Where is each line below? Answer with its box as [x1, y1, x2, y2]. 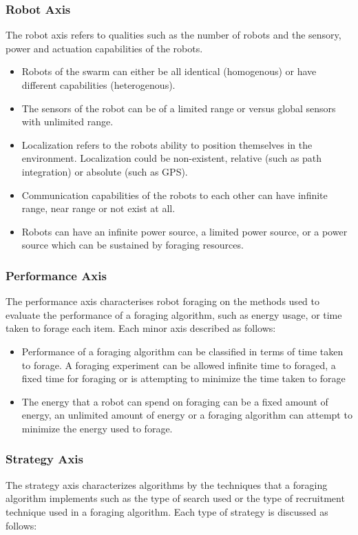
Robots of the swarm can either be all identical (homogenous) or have [21, 64, 317, 78]
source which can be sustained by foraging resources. [21, 238, 244, 252]
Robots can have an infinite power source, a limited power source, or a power [21, 224, 348, 238]
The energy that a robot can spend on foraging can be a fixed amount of [21, 394, 328, 408]
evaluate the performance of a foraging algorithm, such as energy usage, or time [6, 307, 342, 322]
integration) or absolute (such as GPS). [21, 164, 188, 178]
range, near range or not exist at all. [21, 201, 176, 216]
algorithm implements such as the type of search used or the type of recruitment [6, 491, 345, 505]
